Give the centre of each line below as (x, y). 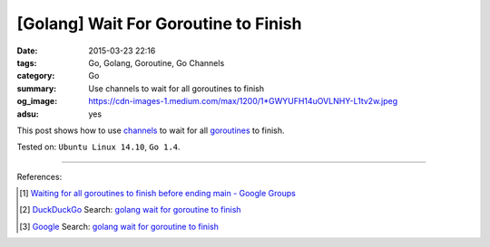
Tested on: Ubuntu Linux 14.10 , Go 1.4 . (98, 147)
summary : (37, 88)
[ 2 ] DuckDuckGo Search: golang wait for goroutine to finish (130, 210)
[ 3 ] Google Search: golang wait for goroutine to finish (119, 226)
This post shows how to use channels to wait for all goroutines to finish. (151, 130)
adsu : (28, 114)
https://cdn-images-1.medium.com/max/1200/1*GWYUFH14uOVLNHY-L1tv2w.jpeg (243, 101)
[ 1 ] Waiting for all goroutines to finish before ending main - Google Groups (158, 194)
